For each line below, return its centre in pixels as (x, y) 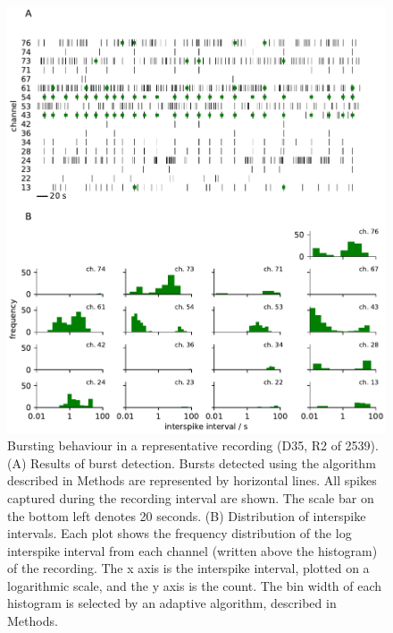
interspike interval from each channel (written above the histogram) (192, 550)
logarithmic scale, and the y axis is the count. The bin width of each (195, 585)
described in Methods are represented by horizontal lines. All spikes (192, 480)
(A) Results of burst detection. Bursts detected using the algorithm (192, 462)
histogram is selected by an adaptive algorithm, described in (172, 603)
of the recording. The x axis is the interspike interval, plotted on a (188, 568)
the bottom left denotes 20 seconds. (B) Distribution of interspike (187, 515)
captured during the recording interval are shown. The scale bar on (191, 497)
